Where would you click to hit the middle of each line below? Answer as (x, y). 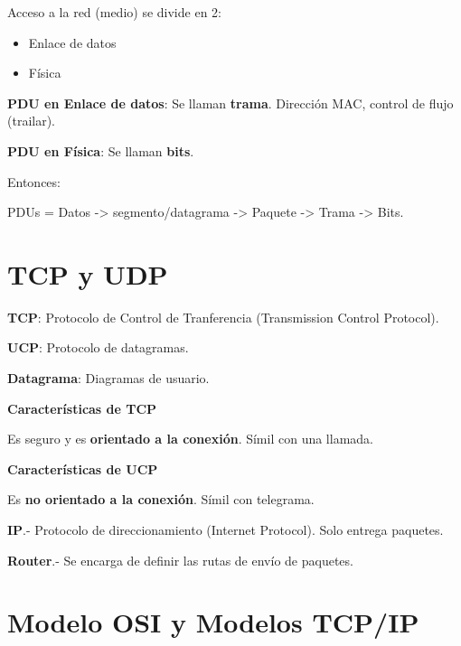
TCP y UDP (88, 273)
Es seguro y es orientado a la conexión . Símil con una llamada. (190, 439)
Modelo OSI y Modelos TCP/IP (213, 622)
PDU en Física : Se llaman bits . (101, 150)
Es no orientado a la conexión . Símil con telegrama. (161, 499)
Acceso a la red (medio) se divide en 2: (114, 12)
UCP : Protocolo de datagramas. (98, 347)
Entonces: (34, 181)
